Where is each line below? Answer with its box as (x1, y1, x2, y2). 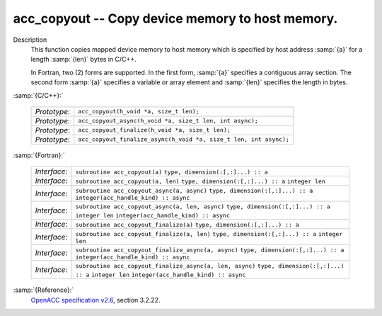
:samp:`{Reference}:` (13, 286, 74, 294)
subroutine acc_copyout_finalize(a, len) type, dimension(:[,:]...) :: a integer (75, 230, 343, 238)
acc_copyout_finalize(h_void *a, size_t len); (78, 126, 231, 134)
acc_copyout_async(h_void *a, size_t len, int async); (78, 117, 258, 125)
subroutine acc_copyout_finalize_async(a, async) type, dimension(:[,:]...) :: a (75, 247, 345, 254)
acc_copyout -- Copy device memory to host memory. (13, 11, 338, 26)
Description (13, 35, 47, 44)
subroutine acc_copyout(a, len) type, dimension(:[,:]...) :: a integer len (75, 178, 325, 186)
